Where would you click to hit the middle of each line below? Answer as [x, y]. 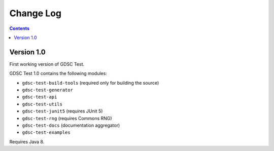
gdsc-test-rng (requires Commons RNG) [67, 118]
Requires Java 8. [27, 141]
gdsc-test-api [40, 97]
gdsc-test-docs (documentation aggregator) [71, 125]
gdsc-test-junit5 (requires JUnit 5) [62, 111]
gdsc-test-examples [46, 133]
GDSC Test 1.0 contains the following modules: [58, 73]
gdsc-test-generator [48, 90]
